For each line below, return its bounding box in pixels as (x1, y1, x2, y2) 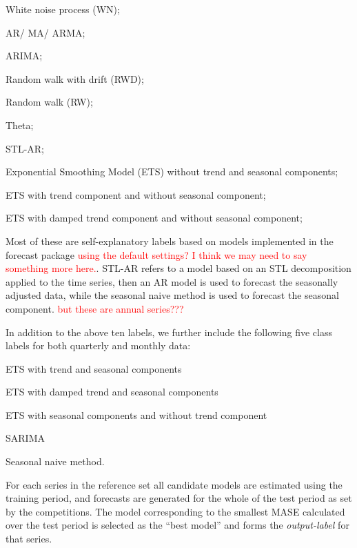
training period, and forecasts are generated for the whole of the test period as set (6, 491, 352, 505)
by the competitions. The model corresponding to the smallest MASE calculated (6, 504, 345, 518)
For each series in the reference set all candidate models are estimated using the (6, 477, 343, 491)
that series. (6, 531, 52, 546)
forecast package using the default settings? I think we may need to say (6, 247, 307, 262)
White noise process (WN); (6, 2, 120, 16)
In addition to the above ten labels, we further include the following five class (6, 324, 332, 339)
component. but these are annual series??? (6, 301, 184, 315)
